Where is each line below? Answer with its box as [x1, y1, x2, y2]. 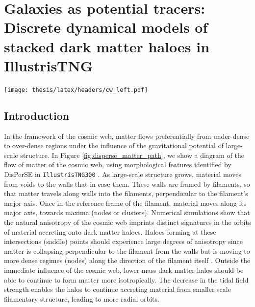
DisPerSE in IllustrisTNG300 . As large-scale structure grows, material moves [4, 169, 241, 179]
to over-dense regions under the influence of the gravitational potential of [4, 140, 224, 151]
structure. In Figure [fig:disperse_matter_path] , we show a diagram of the [20, 150, 245, 160]
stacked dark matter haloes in [4, 36, 210, 56]
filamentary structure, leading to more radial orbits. [4, 293, 159, 304]
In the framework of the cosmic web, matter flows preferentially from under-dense [4, 131, 250, 141]
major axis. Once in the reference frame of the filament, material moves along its [4, 197, 247, 208]
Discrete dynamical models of [4, 17, 208, 37]
